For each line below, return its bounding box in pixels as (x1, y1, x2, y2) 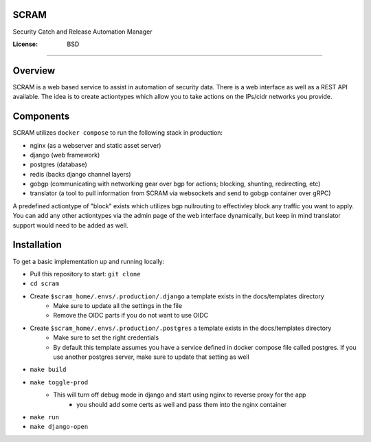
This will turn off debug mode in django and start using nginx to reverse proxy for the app (53, 390, 306, 399)
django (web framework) (30, 151, 100, 159)
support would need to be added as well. (12, 221, 128, 230)
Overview (12, 65, 56, 76)
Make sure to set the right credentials (53, 333, 159, 342)
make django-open (30, 423, 89, 431)
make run (30, 413, 60, 421)
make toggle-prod (30, 378, 89, 386)
